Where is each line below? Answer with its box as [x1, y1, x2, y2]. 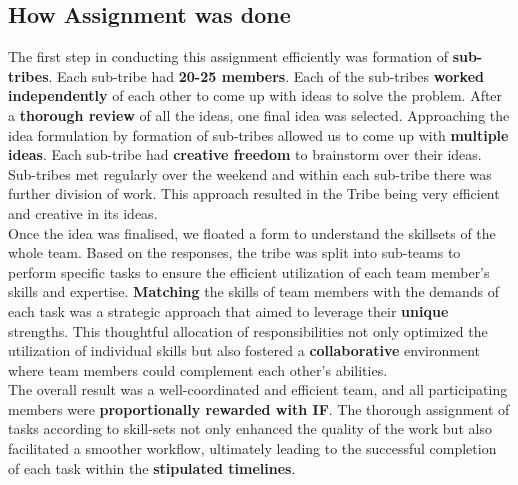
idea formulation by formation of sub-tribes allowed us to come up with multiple [8, 124, 509, 145]
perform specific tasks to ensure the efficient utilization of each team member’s [8, 261, 490, 282]
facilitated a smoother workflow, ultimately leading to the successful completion [8, 438, 497, 459]
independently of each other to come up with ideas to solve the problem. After [8, 85, 503, 106]
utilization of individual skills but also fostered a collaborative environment [8, 340, 480, 361]
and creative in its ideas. [8, 202, 158, 223]
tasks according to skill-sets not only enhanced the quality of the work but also [8, 418, 492, 439]
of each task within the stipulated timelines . [8, 457, 296, 478]
